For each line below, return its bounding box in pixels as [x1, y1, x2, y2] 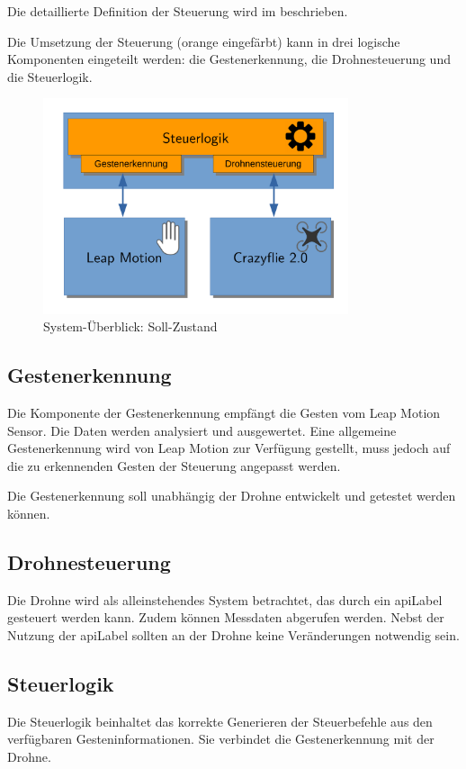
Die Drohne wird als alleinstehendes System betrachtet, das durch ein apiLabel [7, 590, 443, 609]
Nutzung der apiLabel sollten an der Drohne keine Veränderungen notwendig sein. [7, 625, 460, 644]
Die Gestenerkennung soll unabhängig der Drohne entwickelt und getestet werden [7, 486, 456, 505]
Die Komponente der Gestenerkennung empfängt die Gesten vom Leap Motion [7, 403, 441, 421]
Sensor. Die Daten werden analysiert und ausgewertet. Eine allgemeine [7, 421, 397, 439]
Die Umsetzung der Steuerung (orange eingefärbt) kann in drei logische [7, 32, 400, 50]
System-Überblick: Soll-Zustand [43, 317, 218, 336]
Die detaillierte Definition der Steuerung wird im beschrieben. [7, 2, 348, 20]
